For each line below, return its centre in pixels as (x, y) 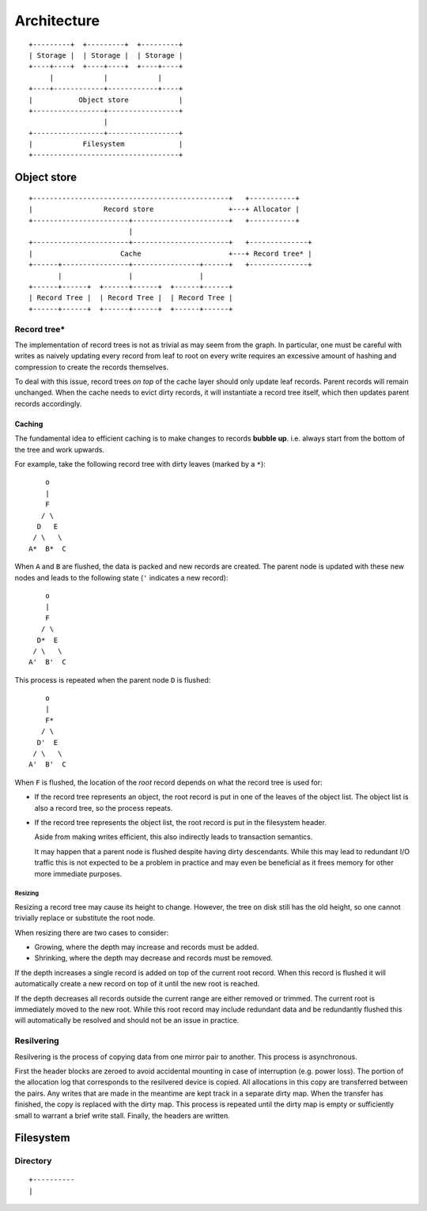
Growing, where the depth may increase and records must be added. (147, 947)
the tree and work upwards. (60, 449)
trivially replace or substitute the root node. (85, 918)
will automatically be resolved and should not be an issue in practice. (127, 1020)
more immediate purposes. (78, 873)
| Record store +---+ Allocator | (164, 209)
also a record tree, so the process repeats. (104, 808)
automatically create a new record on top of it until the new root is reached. (137, 984)
